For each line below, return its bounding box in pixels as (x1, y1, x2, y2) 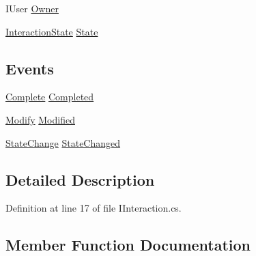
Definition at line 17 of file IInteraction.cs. (5, 201, 182, 215)
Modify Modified (5, 112, 75, 126)
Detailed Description (5, 169, 155, 190)
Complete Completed (5, 89, 94, 104)
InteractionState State (5, 24, 98, 38)
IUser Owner (5, 1, 59, 15)
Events (5, 57, 54, 79)
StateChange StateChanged (5, 135, 121, 150)
